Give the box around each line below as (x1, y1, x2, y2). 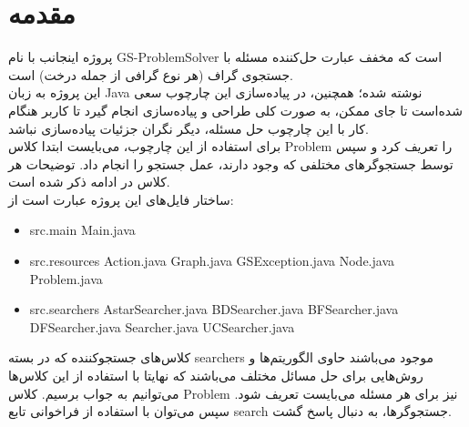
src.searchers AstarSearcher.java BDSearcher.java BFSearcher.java (29, 300, 399, 319)
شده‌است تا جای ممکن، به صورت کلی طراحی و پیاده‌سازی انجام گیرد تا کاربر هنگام (8, 100, 463, 119)
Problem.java (29, 269, 103, 288)
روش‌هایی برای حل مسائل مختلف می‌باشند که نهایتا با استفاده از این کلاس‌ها (8, 366, 423, 385)
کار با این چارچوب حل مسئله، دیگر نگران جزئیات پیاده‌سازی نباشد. (8, 118, 369, 137)
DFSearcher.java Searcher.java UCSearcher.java (29, 317, 295, 336)
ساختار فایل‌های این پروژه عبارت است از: (8, 189, 234, 208)
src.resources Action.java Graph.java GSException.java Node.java (29, 251, 394, 270)
